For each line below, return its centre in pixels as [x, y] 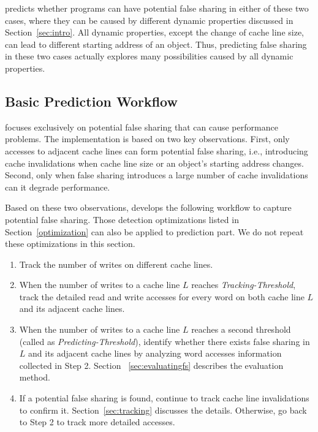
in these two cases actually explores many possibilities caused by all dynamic [149, 56]
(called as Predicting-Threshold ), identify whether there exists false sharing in [165, 341]
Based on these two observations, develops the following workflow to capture [148, 207]
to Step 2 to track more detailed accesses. [97, 422]
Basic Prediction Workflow [91, 101]
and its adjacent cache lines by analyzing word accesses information [155, 353]
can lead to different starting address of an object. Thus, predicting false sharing [156, 44]
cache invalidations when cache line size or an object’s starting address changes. [154, 163]
